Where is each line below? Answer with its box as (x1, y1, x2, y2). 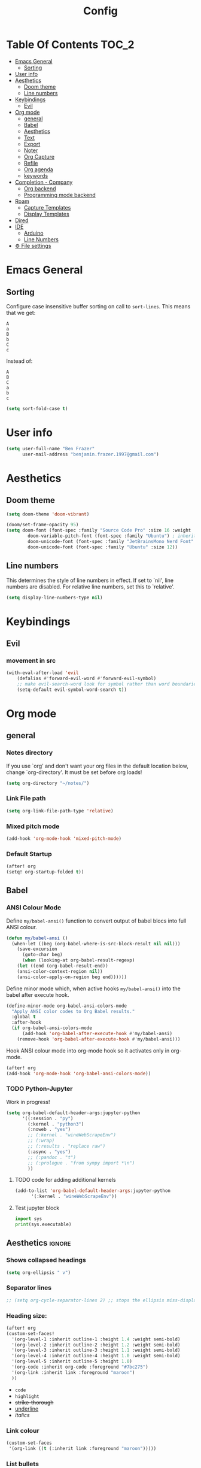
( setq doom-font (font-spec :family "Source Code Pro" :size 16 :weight (6, 527, 191, 533)
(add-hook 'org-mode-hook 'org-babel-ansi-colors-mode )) (6, 1070, 151, 1076)
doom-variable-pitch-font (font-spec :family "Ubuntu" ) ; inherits (28, 533, 199, 539)
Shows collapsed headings (6, 1256, 87, 1264)
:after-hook (11, 1020, 42, 1026)
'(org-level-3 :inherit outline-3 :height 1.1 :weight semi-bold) (11, 1347, 181, 1354)
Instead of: (6, 357, 33, 365)
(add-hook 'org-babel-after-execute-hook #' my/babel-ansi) (22, 1031, 172, 1037)
